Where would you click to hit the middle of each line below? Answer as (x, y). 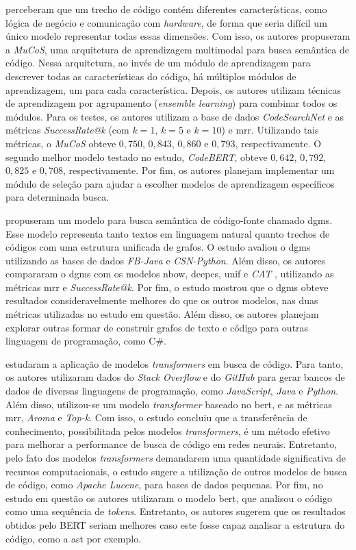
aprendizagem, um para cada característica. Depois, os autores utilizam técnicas (173, 89)
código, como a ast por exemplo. (74, 538)
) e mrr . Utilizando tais (270, 130)
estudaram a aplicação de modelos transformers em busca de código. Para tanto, (175, 363)
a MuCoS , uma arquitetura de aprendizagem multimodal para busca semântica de (177, 49)
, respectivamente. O (278, 143)
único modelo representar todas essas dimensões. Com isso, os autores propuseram (178, 36)
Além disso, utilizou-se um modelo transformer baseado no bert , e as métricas (169, 404)
